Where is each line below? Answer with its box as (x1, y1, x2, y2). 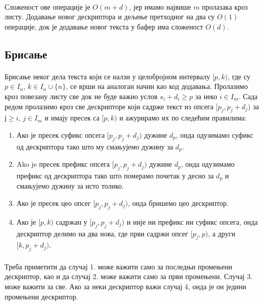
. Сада (238, 90, 258, 101)
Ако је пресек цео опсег (16, 198, 91, 208)
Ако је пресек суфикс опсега (16, 129, 105, 140)
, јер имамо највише (129, 1, 191, 12)
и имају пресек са (45, 112, 100, 123)
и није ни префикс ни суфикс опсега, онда (126, 216, 258, 227)
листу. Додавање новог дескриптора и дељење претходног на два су (5, 11, 215, 22)
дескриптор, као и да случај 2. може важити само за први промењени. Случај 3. (5, 271, 253, 282)
